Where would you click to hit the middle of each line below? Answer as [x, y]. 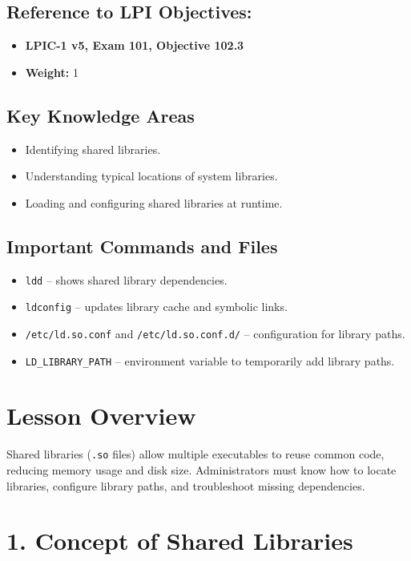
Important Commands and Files [142, 246]
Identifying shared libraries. [93, 149]
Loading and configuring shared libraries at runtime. [154, 202]
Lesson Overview [101, 416]
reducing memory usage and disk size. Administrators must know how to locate [201, 469]
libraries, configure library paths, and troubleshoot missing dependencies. [186, 485]
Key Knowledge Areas [101, 115]
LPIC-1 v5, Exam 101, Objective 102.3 [135, 45]
